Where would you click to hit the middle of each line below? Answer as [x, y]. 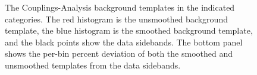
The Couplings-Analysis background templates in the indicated [120, 7]
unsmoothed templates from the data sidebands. [93, 65]
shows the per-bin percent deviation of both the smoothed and [119, 53]
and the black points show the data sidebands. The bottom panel [124, 42]
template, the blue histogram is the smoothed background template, [129, 30]
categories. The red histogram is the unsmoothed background [116, 19]
